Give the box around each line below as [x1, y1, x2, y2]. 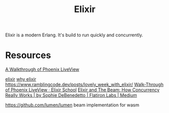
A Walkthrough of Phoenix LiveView [5, 67, 80, 73]
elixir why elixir [5, 76, 36, 82]
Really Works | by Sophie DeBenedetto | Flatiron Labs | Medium [5, 92, 137, 98]
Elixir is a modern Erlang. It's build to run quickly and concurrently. [5, 32, 143, 38]
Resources [5, 49, 51, 61]
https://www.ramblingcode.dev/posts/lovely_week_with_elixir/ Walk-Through [5, 82, 164, 88]
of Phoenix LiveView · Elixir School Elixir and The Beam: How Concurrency [5, 87, 160, 93]
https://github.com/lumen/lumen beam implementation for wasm [5, 102, 140, 108]
